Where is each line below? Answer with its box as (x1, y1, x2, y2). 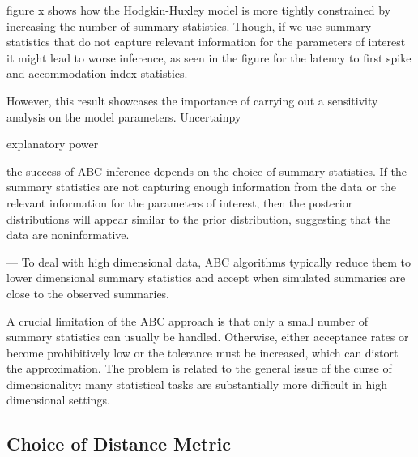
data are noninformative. (6, 226, 130, 243)
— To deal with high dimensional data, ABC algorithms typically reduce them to (6, 253, 411, 270)
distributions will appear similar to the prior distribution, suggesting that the (6, 210, 391, 227)
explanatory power (6, 135, 99, 152)
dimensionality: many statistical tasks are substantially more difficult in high (6, 375, 388, 392)
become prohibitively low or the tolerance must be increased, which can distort (6, 344, 399, 361)
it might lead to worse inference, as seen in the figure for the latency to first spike (6, 49, 412, 66)
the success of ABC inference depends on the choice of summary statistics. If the (6, 162, 407, 179)
